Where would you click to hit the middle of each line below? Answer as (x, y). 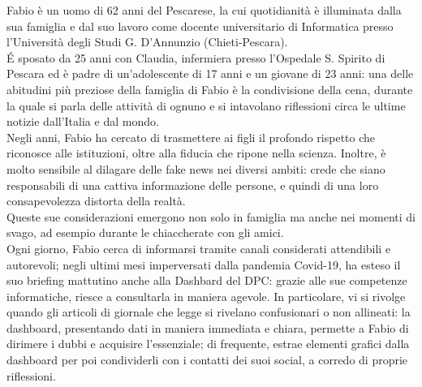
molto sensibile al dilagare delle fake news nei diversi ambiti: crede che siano (196, 168)
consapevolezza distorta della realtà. (96, 201)
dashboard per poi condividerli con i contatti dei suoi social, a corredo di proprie (207, 360)
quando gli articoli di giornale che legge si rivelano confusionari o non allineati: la (209, 312)
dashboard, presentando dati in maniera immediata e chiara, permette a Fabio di (208, 327)
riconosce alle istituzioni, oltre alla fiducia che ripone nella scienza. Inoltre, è (196, 153)
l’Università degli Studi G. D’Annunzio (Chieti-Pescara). (147, 42)
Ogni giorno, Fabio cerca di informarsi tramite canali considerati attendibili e (199, 248)
